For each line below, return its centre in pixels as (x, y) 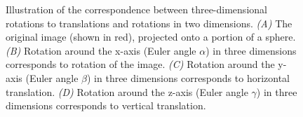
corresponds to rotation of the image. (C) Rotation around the (140, 64)
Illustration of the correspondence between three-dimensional (136, 9)
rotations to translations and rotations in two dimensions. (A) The (149, 23)
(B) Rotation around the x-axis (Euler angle (101, 50)
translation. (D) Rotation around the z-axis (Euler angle (127, 91)
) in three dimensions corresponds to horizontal (188, 77)
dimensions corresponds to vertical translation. (106, 105)
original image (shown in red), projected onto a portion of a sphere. (151, 37)
